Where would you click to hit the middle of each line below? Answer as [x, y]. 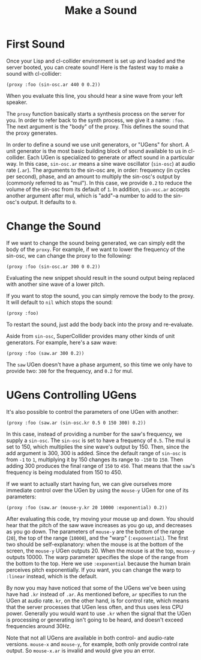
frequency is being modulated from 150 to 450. [64, 472]
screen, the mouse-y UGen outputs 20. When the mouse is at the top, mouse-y [101, 551]
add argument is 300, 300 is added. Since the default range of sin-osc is [96, 453]
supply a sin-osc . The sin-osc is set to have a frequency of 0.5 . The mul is [98, 440]
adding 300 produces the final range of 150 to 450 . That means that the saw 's [101, 465]
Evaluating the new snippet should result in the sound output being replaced [100, 277]
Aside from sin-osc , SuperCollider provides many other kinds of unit [91, 336]
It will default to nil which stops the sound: [59, 302]
